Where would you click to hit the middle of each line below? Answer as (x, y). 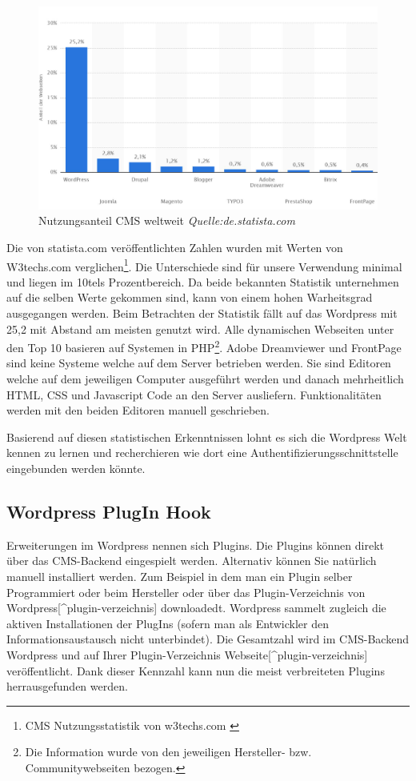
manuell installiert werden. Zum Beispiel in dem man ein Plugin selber (180, 577)
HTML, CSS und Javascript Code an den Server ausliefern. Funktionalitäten (194, 394)
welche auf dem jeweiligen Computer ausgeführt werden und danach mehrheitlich (205, 379)
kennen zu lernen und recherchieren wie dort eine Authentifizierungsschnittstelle (202, 453)
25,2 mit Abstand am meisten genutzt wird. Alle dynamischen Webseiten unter (200, 328)
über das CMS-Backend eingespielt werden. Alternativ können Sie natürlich (192, 561)
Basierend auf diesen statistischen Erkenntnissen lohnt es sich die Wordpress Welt (207, 437)
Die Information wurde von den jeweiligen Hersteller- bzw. (168, 752)
